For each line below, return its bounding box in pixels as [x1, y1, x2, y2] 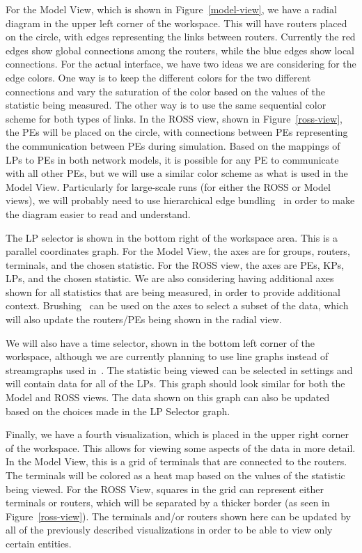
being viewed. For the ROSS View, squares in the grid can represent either [6, 481, 324, 496]
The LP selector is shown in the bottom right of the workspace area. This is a [6, 230, 338, 244]
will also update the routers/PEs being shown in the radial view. [6, 312, 282, 327]
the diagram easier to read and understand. [6, 206, 191, 221]
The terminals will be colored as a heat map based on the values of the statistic [6, 468, 345, 482]
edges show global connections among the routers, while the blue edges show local [6, 42, 354, 57]
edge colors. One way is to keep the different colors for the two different [6, 70, 311, 84]
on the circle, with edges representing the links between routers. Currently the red [6, 29, 356, 44]
